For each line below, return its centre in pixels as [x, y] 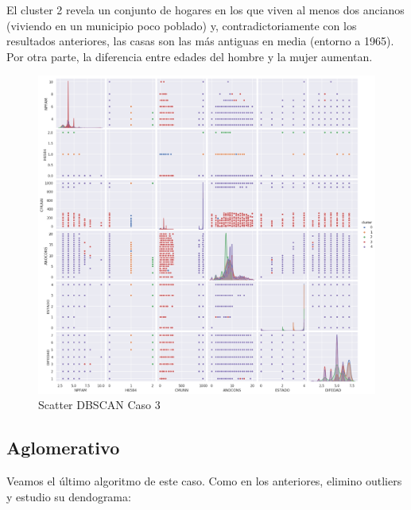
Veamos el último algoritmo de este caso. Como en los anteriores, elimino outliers [204, 481]
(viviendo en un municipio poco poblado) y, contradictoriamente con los [182, 25]
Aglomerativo [63, 448]
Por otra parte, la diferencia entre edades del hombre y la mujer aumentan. [190, 56]
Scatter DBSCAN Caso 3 [99, 405]
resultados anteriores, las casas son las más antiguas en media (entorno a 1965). [200, 41]
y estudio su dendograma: [69, 496]
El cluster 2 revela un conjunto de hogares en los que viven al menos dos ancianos [205, 10]
